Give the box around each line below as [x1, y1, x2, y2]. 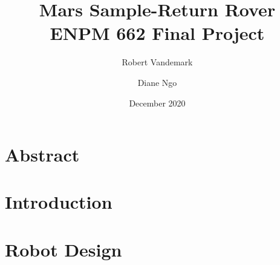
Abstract [5, 142, 80, 167]
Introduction [5, 189, 112, 214]
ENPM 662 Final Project [50, 21, 265, 45]
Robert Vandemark [122, 56, 193, 68]
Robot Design [5, 237, 122, 261]
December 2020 [129, 96, 186, 109]
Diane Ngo [137, 76, 177, 88]
